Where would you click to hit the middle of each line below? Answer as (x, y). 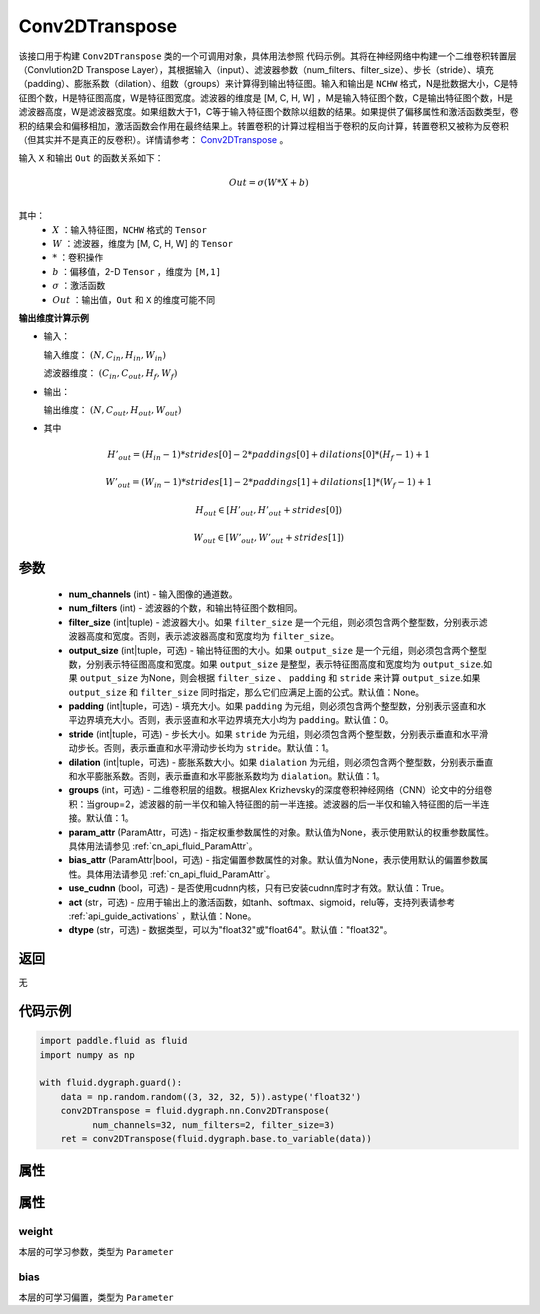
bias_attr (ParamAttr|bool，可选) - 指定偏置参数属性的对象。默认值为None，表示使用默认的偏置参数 (274, 860)
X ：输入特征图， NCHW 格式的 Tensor (129, 229)
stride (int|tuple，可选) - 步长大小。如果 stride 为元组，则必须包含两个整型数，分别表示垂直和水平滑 (278, 734)
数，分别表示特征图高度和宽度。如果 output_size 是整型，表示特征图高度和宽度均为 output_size (275, 664)
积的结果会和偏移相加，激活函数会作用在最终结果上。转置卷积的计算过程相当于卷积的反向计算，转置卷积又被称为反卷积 (263, 126)
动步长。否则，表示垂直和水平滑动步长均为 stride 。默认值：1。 (201, 748)
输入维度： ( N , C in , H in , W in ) (105, 355)
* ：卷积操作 (78, 257)
